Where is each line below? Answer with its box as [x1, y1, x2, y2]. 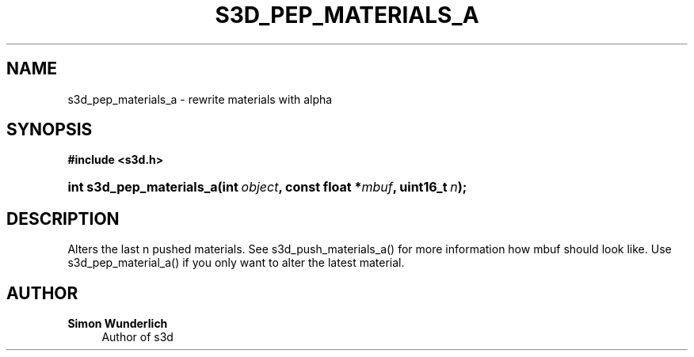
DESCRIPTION [6, 208, 120, 229]
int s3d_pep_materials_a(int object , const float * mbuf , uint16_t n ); [67, 179, 467, 196]
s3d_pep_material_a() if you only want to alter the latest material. [67, 256, 405, 270]
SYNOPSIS [6, 120, 93, 140]
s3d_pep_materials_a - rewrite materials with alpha [67, 92, 333, 106]
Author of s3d [101, 330, 173, 344]
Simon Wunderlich [67, 317, 168, 331]
